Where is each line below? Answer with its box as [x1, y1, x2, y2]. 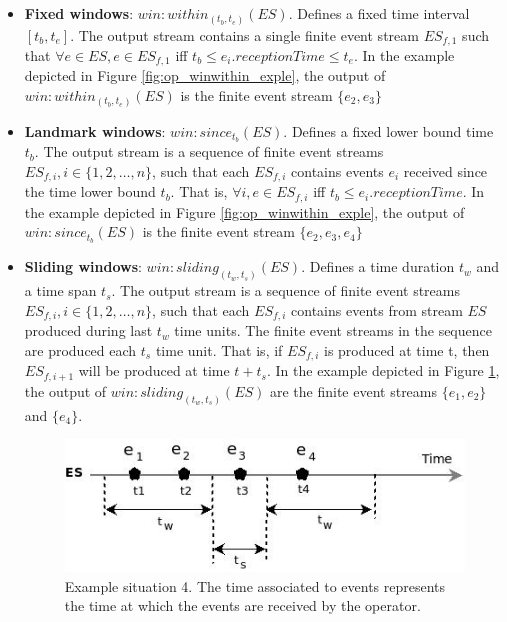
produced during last [24, 320, 153, 341]
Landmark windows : [24, 120, 166, 141]
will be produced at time [78, 360, 230, 381]
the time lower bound [24, 181, 156, 202]
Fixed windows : [24, 3, 134, 23]
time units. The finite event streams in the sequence [174, 320, 492, 341]
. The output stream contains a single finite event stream [70, 24, 419, 45]
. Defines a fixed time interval [288, 3, 470, 23]
